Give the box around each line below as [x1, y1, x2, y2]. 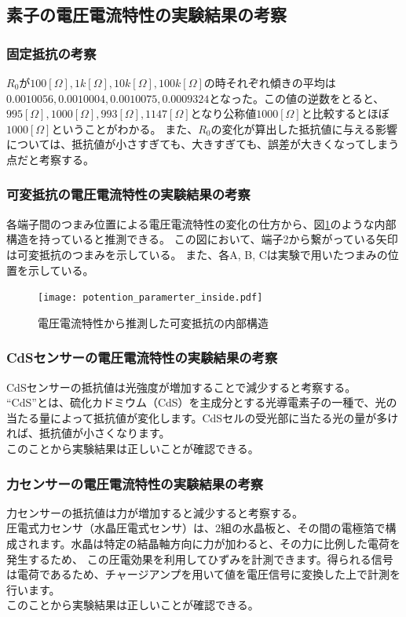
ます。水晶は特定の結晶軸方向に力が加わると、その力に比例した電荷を [38, 535, 401, 551]
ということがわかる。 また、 [51, 120, 199, 137]
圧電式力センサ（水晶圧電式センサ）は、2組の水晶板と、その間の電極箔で [6, 520, 386, 536]
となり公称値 [190, 105, 257, 122]
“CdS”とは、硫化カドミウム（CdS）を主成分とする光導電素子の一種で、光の [6, 394, 397, 411]
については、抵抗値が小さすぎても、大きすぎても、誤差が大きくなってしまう [6, 136, 400, 152]
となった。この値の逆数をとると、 [209, 89, 385, 106]
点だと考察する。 [6, 151, 94, 167]
